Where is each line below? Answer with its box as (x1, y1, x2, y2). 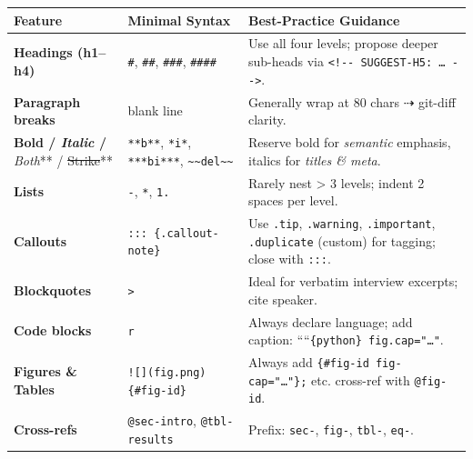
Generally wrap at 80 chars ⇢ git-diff (247, 92, 456, 111)
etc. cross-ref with (311, 370, 410, 389)
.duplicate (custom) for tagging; (247, 231, 436, 250)
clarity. (247, 110, 287, 129)
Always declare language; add (247, 312, 413, 331)
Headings (14, 43, 73, 62)
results (127, 433, 174, 446)
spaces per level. (247, 191, 338, 210)
